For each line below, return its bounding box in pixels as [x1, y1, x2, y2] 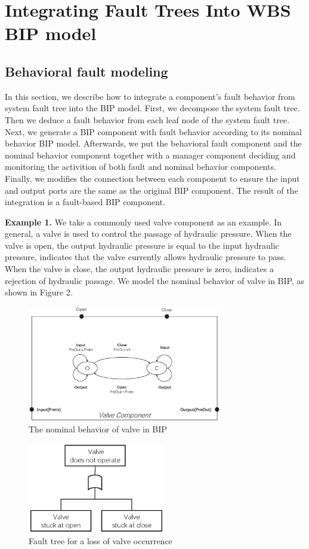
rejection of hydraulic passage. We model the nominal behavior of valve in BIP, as [5, 274, 305, 286]
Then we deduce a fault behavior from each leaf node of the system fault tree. [5, 113, 290, 126]
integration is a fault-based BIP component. [5, 196, 165, 208]
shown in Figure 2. [5, 286, 73, 298]
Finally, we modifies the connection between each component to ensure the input [5, 172, 300, 184]
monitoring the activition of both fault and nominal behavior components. [5, 160, 276, 173]
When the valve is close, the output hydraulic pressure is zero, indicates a [5, 263, 274, 275]
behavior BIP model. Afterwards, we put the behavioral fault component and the [5, 137, 302, 150]
